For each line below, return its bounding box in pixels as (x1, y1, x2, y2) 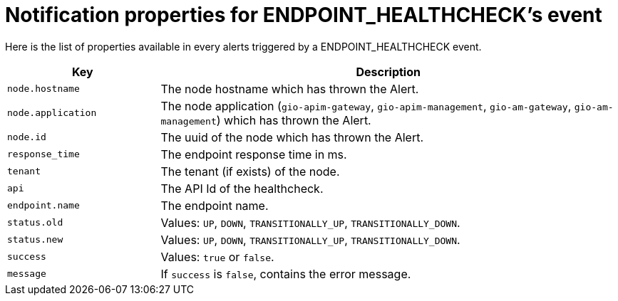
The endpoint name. (160, 198, 269, 213)
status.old (7, 217, 63, 228)
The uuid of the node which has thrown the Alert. (160, 130, 424, 144)
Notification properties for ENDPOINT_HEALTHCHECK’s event (5, 3, 602, 27)
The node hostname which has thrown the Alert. (160, 81, 419, 96)
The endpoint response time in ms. (160, 147, 347, 162)
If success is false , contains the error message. (160, 266, 411, 281)
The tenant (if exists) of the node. (160, 164, 340, 179)
